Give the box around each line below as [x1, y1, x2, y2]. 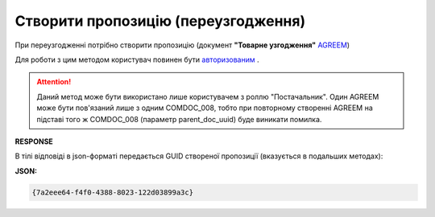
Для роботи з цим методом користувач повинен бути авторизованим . [14, 55, 259, 64]
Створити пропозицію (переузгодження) [14, 12, 306, 30]
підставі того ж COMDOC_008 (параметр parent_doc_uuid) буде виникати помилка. [36, 114, 322, 124]
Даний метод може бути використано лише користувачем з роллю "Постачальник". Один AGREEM [36, 92, 379, 101]
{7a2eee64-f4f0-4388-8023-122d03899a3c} [31, 187, 193, 197]
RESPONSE [14, 137, 54, 146]
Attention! [36, 77, 72, 87]
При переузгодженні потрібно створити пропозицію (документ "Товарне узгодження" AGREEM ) [14, 40, 350, 50]
